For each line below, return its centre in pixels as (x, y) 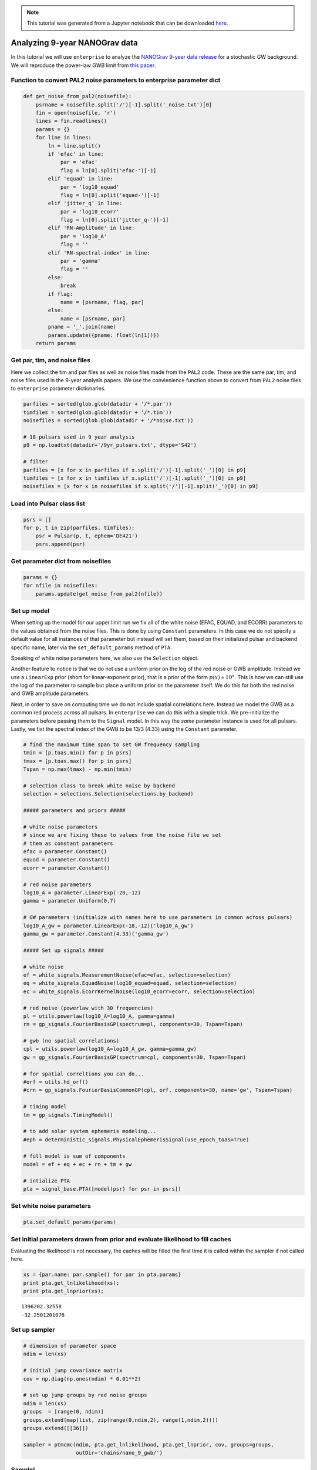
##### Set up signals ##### (63, 950)
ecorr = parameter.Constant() (67, 868)
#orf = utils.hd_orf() (56, 1082)
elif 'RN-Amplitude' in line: (91, 228)
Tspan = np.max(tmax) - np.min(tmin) (77, 769)
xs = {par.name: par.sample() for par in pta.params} (102, 1275)
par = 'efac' (79, 162)
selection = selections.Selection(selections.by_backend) (108, 794)
